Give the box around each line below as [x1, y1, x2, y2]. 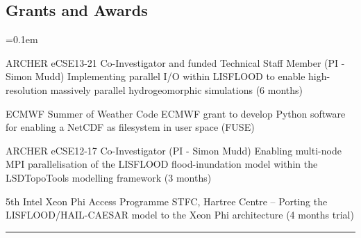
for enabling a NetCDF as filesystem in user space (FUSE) [6, 120, 255, 134]
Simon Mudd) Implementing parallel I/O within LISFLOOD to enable [6, 69, 305, 84]
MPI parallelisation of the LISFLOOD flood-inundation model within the [6, 157, 318, 171]
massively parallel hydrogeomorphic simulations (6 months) [50, 82, 303, 97]
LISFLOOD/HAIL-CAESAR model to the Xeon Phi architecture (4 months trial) [6, 207, 354, 222]
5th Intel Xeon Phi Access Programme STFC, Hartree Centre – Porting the [6, 193, 328, 208]
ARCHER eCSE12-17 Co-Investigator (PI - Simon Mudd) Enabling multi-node [6, 143, 342, 157]
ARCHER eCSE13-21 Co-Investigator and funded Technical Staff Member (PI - [6, 55, 345, 70]
